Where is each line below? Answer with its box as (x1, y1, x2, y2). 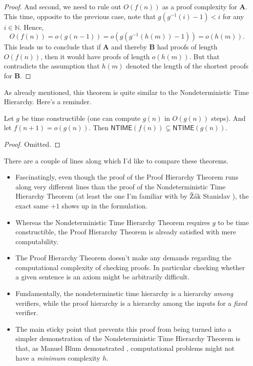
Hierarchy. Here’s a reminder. (4, 96, 92, 107)
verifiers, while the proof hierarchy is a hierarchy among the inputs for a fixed (15, 297, 247, 308)
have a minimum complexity (15, 352, 101, 363)
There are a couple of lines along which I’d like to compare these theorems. (4, 155, 229, 165)
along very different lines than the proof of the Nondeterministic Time (15, 181, 226, 191)
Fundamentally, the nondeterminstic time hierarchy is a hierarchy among (15, 288, 233, 298)
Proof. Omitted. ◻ (4, 138, 61, 149)
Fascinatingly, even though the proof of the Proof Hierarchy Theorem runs (15, 172, 239, 182)
